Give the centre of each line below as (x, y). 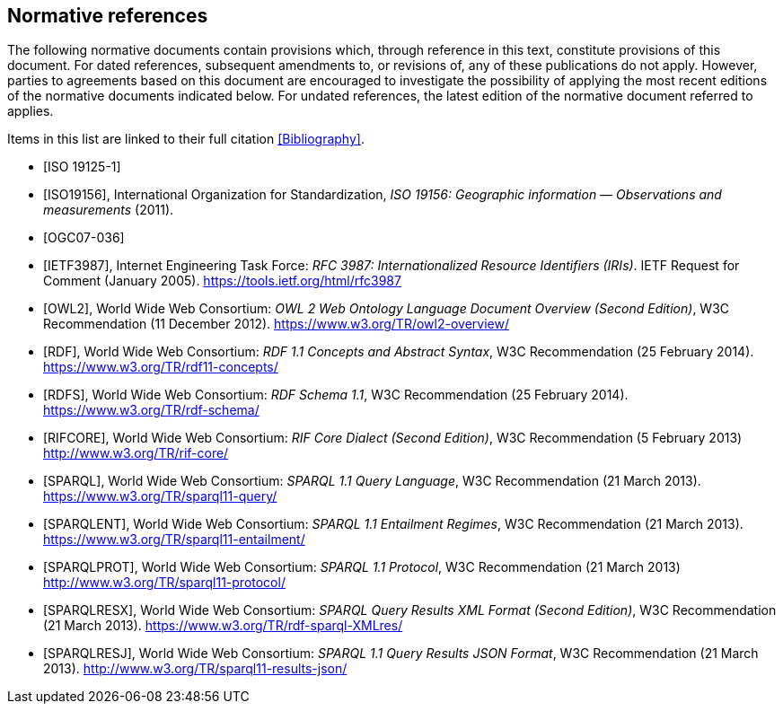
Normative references (108, 16)
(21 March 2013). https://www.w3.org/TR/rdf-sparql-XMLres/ (223, 626)
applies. (31, 111)
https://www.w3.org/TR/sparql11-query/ (160, 496)
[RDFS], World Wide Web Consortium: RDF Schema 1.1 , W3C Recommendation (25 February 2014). (336, 395)
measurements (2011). (109, 210)
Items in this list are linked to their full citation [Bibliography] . (186, 139)
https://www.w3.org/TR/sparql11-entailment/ (174, 540)
